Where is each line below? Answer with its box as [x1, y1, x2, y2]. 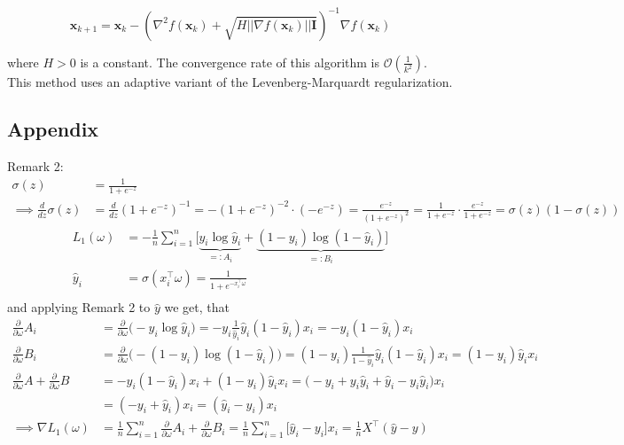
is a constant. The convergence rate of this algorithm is [80, 52, 379, 71]
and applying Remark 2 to [7, 298, 151, 316]
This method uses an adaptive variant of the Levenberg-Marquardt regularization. [7, 72, 453, 90]
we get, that [164, 298, 230, 316]
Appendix [7, 115, 99, 143]
